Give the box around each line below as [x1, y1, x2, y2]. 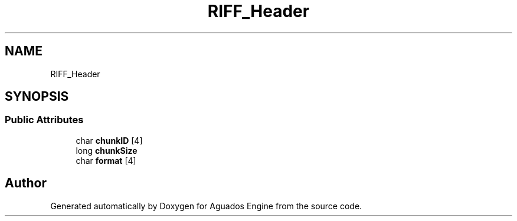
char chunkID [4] [76, 135, 143, 146]
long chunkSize [76, 145, 138, 156]
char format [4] [76, 155, 136, 166]
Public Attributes [5, 114, 84, 126]
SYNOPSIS [5, 89, 69, 104]
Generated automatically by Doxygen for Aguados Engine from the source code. [50, 200, 362, 211]
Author [5, 176, 47, 191]
